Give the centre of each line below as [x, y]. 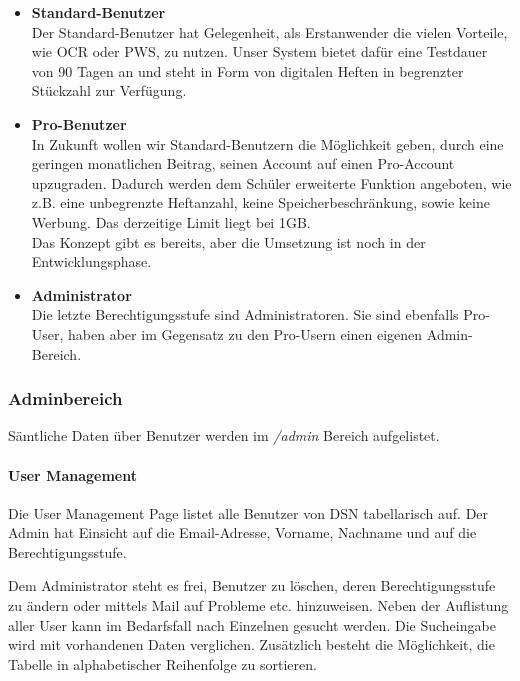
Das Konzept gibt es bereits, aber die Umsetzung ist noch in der [228, 241]
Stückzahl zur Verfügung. [109, 90]
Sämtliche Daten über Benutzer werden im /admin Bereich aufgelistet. [224, 435]
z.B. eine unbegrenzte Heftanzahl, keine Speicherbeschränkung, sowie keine [260, 202]
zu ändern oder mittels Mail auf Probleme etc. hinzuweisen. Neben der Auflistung [258, 605]
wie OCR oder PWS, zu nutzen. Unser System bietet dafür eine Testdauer [259, 51]
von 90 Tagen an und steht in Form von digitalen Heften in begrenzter [247, 70]
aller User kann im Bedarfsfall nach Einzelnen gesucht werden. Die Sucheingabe [252, 624]
